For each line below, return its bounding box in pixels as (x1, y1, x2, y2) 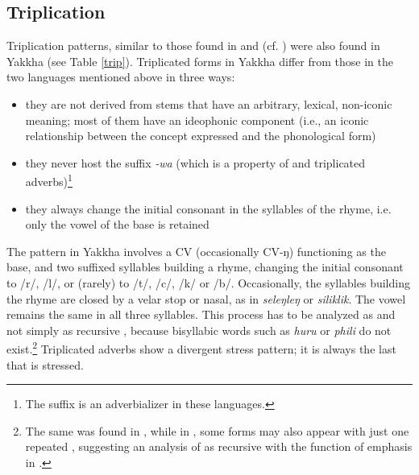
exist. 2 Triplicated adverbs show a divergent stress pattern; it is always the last (6, 338, 396, 357)
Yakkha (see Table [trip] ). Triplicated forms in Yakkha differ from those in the (6, 52, 393, 69)
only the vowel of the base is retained (25, 216, 209, 233)
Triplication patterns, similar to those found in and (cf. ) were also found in (6, 37, 380, 54)
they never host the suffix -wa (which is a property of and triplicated (25, 154, 366, 171)
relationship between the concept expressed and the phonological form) (25, 127, 376, 144)
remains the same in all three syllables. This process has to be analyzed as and (6, 306, 396, 323)
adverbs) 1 (25, 171, 73, 190)
